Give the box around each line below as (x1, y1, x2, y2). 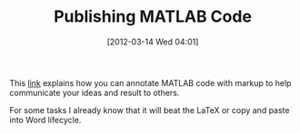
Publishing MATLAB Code (53, 6, 253, 27)
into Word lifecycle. (9, 114, 82, 125)
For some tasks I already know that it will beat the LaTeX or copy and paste (9, 104, 290, 115)
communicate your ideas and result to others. (9, 87, 180, 98)
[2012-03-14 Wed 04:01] (106, 36, 199, 47)
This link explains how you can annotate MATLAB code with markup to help (9, 77, 292, 88)
